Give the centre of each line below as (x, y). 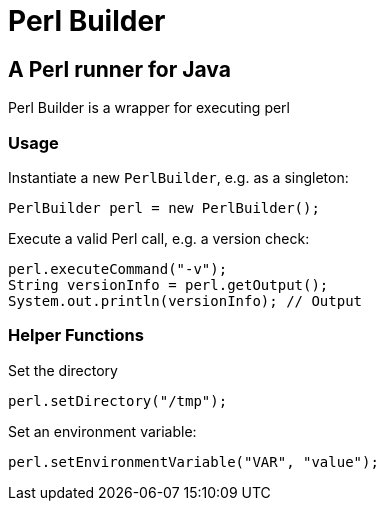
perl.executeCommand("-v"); (118, 268)
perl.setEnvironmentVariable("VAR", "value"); (193, 461)
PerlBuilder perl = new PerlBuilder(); (164, 207)
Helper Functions (76, 335)
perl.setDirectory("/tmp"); (118, 400)
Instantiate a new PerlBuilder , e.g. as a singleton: (178, 177)
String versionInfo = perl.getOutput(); (168, 284)
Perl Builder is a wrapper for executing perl (149, 108)
